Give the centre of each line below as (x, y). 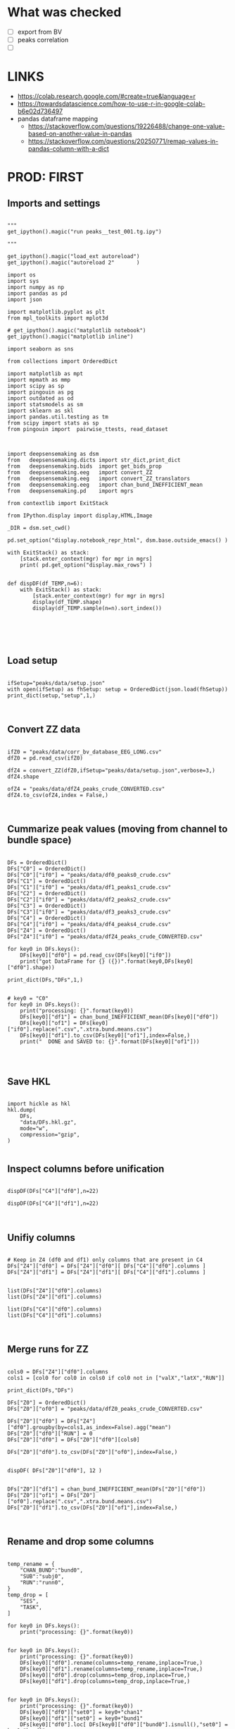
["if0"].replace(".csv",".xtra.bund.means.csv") (80, 1029)
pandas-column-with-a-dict (68, 149)
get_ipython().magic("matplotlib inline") (70, 337)
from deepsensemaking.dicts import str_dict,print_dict (94, 460)
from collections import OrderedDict (63, 362)
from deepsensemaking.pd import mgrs (70, 491)
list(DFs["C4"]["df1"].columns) (55, 1315)
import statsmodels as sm (45, 405)
